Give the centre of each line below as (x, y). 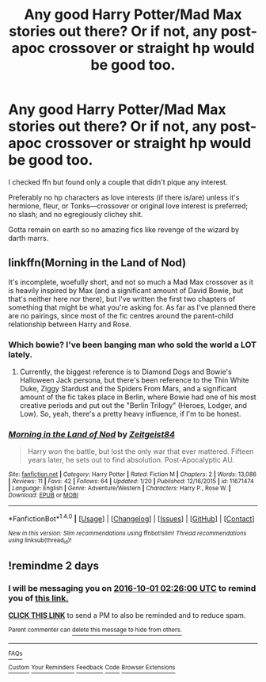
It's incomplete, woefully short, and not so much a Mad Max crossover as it (131, 282)
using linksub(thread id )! (40, 541)
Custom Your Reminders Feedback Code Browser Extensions (92, 668)
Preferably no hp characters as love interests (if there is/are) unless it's (124, 197)
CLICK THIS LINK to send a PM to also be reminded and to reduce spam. (127, 615)
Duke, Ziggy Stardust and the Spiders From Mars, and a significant (128, 389)
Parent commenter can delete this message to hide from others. (95, 630)
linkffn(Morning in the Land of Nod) (97, 263)
